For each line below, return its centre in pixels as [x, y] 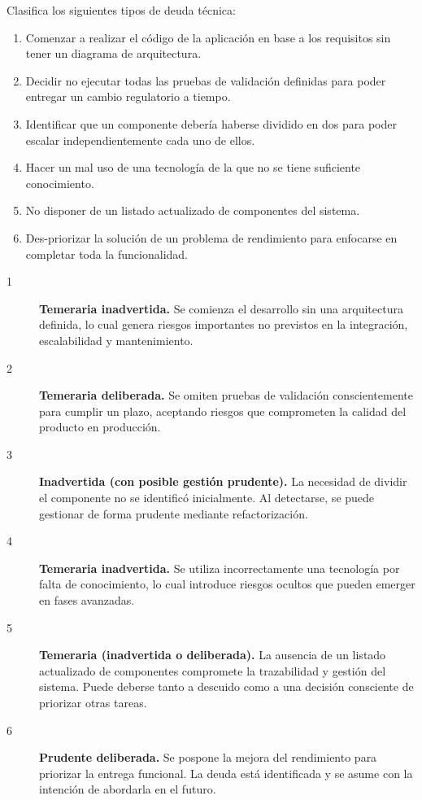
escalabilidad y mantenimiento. [116, 340]
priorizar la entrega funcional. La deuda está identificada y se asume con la [226, 773]
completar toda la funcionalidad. [107, 254]
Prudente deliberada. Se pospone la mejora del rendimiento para [208, 757]
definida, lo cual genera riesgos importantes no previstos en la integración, [224, 324]
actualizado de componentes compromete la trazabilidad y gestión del [213, 670]
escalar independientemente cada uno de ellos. [140, 140]
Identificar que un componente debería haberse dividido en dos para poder [211, 123]
